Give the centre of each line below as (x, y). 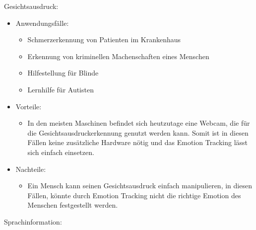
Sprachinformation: (33, 221)
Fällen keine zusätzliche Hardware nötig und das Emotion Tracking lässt (138, 142)
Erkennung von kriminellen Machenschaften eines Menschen (118, 56)
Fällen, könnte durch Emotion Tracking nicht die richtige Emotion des (134, 195)
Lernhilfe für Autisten (61, 89)
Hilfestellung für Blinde (63, 73)
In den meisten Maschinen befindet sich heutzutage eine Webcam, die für (139, 123)
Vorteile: (29, 106)
